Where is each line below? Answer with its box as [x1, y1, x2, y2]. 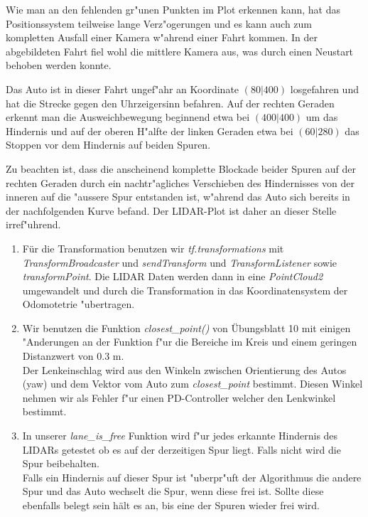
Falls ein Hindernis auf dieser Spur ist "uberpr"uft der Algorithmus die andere [22, 469, 362, 484]
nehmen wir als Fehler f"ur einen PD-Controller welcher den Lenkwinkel [22, 390, 336, 405]
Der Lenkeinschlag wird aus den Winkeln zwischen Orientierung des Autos [22, 362, 347, 377]
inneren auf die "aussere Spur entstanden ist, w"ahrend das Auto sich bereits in [6, 189, 350, 204]
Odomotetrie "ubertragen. [22, 297, 135, 311]
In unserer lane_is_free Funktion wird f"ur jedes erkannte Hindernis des [22, 428, 338, 443]
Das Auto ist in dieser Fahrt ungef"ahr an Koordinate [6, 81, 239, 96]
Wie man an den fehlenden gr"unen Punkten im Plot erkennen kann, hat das [6, 2, 340, 16]
